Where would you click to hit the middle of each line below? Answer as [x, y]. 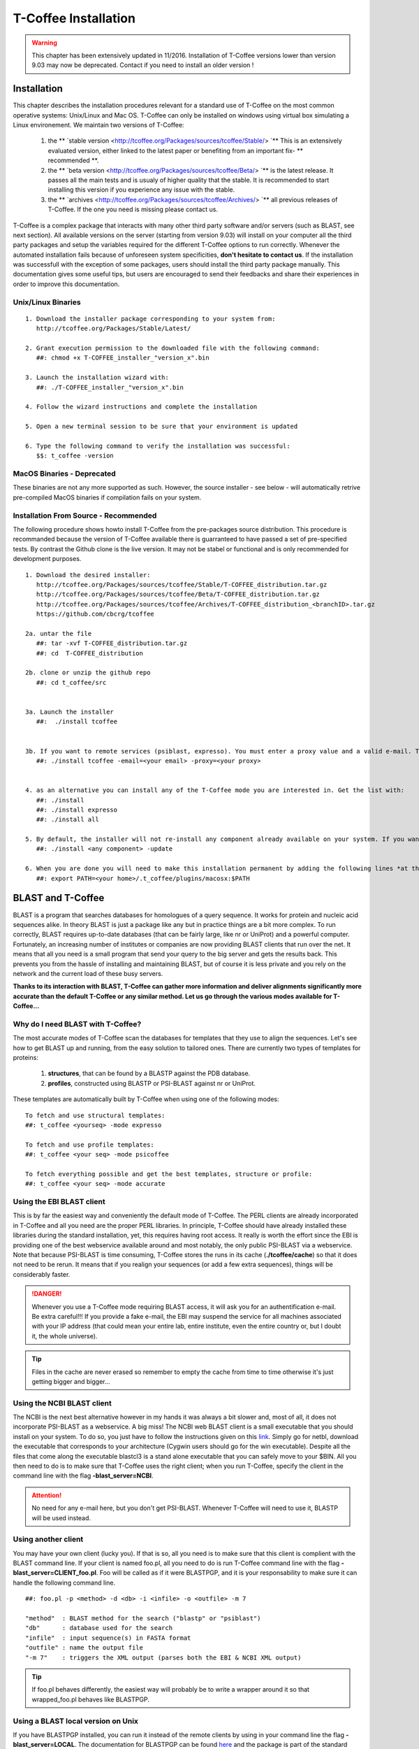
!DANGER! [47, 1294]
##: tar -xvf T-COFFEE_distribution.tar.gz [112, 643]
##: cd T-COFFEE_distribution [89, 653]
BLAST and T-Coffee [59, 898]
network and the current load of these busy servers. [88, 973]
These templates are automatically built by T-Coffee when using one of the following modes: [146, 1099]
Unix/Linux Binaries [47, 302]
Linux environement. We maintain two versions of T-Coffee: [98, 125]
